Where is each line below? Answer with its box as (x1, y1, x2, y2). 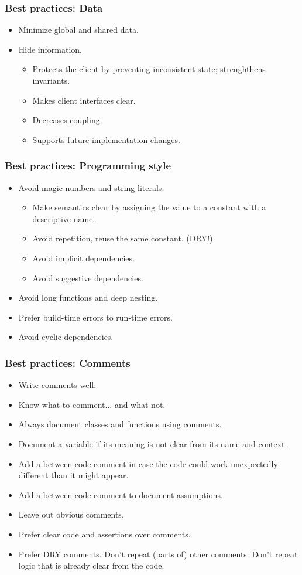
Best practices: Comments (5, 355, 131, 370)
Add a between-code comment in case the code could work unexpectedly (18, 457, 278, 469)
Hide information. (18, 43, 82, 55)
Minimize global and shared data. (18, 23, 139, 36)
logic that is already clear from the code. (18, 559, 164, 571)
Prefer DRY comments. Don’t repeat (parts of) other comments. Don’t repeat (18, 547, 298, 560)
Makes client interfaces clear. (32, 94, 136, 106)
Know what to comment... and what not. (18, 398, 166, 410)
